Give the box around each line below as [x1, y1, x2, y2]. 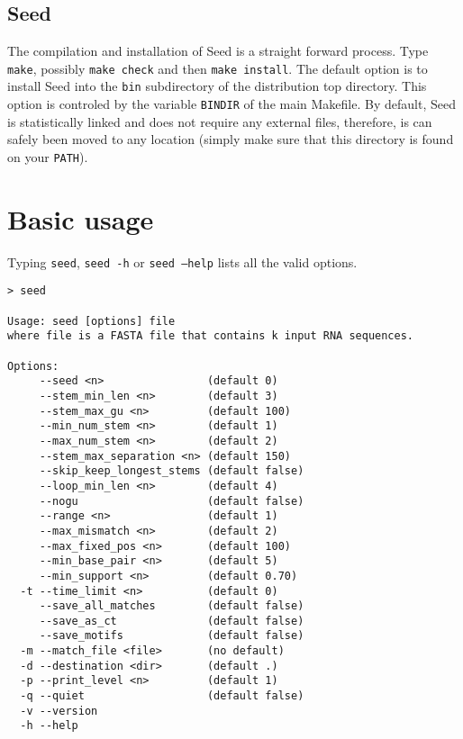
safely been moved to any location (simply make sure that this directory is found [7, 130, 454, 149]
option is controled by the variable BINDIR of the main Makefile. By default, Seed [7, 95, 456, 113]
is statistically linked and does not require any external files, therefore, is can [7, 112, 432, 131]
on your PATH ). [7, 147, 88, 166]
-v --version [20, 704, 98, 717]
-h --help [20, 719, 78, 733]
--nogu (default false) [39, 494, 304, 508]
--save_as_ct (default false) [39, 614, 304, 627]
